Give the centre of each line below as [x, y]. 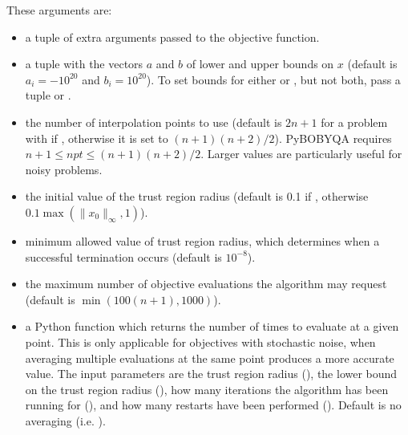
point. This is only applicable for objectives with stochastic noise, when [200, 341]
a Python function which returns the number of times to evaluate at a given [212, 326]
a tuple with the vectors [84, 64]
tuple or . [48, 95]
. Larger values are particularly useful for [301, 154]
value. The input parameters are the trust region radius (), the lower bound [211, 374]
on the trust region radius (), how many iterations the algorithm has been [207, 389]
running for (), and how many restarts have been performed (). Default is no [213, 405]
